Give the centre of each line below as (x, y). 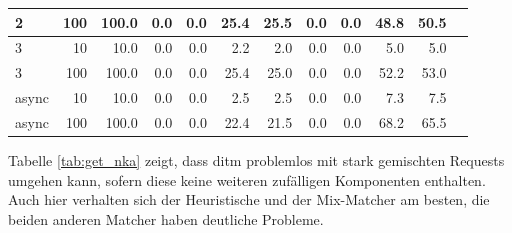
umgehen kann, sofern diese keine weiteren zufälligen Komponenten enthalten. (247, 179)
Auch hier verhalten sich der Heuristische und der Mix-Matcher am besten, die (249, 199)
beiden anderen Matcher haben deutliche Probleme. (166, 218)
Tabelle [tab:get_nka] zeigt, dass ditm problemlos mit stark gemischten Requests (256, 159)
